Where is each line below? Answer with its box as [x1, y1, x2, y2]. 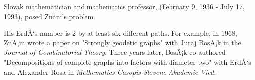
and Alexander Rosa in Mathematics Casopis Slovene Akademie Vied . [4, 66, 216, 77]
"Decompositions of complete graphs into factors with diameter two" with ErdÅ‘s [4, 56, 251, 67]
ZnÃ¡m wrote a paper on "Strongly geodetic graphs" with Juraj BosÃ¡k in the [4, 37, 241, 47]
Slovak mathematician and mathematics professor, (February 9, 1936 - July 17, [4, 1, 245, 11]
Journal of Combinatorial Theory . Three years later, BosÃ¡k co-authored [4, 47, 226, 57]
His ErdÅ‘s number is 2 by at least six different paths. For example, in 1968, [4, 28, 237, 38]
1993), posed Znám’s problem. [4, 11, 96, 21]
